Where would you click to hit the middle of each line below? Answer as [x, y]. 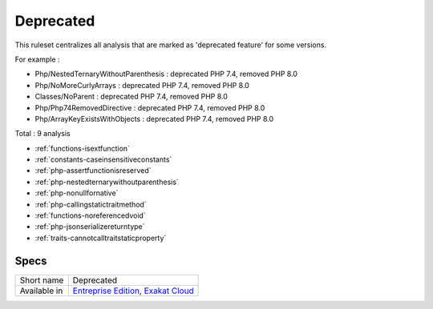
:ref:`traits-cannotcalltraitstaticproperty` [101, 238]
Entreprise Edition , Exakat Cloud [133, 291]
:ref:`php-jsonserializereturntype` [90, 227]
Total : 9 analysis [43, 134]
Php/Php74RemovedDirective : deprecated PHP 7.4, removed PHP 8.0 [150, 107]
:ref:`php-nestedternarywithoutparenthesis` [107, 182]
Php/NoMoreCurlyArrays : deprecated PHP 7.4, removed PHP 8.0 [142, 85]
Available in [41, 291]
